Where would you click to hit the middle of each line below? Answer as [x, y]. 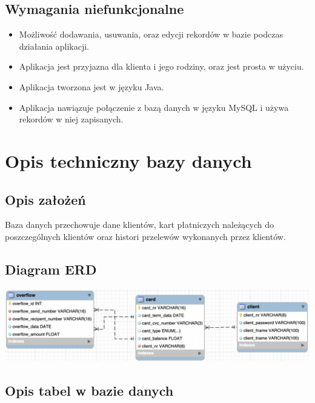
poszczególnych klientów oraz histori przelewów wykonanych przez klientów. [145, 236]
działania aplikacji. [54, 46]
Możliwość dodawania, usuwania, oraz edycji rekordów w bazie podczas [151, 34]
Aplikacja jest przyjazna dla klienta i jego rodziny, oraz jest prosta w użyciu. [161, 66]
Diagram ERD [51, 269]
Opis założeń [45, 199]
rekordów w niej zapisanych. [71, 119]
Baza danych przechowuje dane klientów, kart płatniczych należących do [140, 225]
